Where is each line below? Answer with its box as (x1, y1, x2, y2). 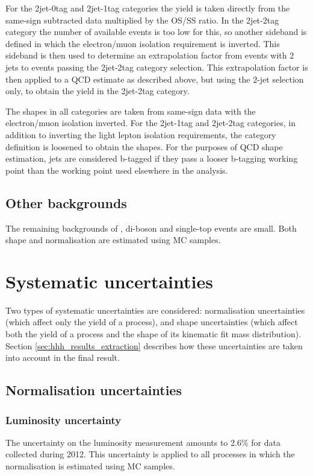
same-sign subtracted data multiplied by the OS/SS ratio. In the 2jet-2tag (5, 13, 279, 26)
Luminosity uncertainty (5, 412, 122, 427)
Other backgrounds (5, 193, 127, 212)
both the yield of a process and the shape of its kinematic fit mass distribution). (5, 328, 302, 340)
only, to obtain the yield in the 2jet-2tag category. (5, 84, 190, 97)
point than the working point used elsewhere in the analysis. (5, 163, 228, 176)
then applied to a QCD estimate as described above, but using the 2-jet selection (5, 72, 304, 85)
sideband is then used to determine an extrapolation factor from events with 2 (5, 49, 294, 62)
